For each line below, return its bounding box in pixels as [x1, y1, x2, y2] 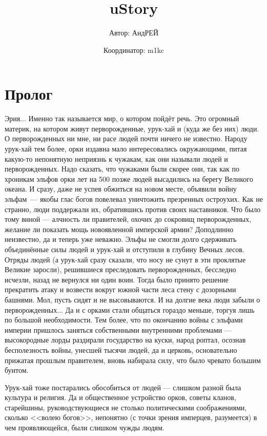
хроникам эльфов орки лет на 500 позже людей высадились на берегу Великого [5, 173, 253, 184]
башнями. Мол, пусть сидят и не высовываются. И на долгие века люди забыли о [5, 294, 260, 305]
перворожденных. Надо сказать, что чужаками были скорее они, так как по [5, 163, 239, 174]
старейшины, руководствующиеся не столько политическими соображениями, [5, 402, 247, 412]
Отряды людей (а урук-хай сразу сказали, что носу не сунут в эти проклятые [5, 254, 246, 264]
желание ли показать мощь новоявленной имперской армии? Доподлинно [5, 223, 234, 234]
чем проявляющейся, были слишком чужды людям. [5, 422, 165, 433]
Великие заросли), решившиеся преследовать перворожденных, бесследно [5, 264, 236, 275]
